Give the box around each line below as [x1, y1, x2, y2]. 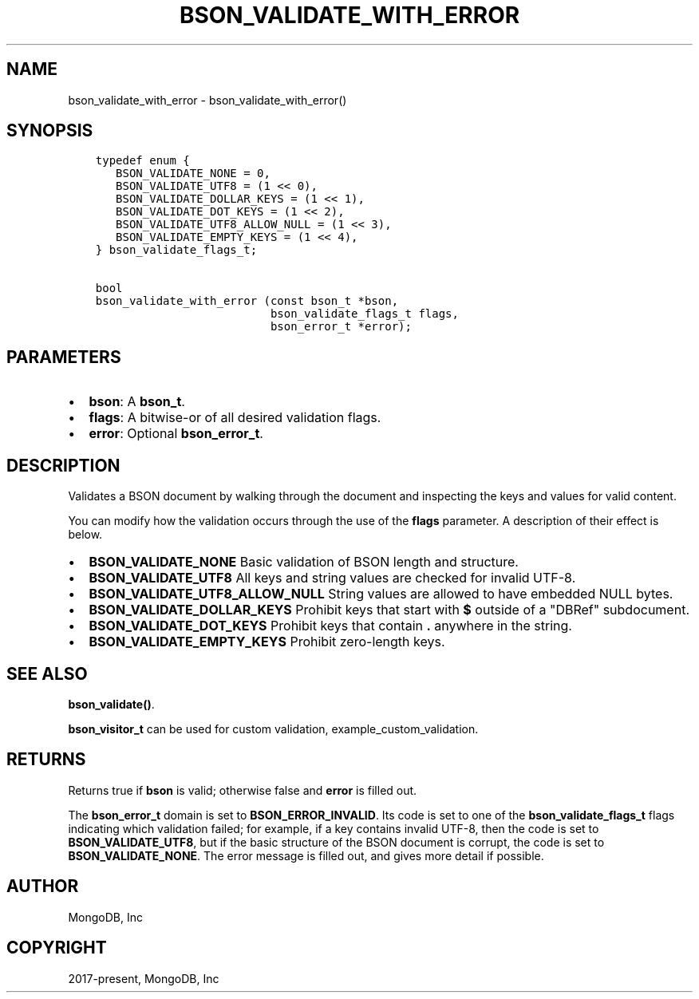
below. [68, 527, 103, 542]
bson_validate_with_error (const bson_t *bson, [95, 294, 399, 308]
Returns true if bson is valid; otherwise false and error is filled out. [68, 783, 417, 797]
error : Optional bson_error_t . [89, 425, 263, 442]
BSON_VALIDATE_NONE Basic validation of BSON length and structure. [89, 554, 519, 571]
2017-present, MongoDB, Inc [68, 971, 219, 985]
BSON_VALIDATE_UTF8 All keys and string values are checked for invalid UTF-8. [89, 570, 576, 586]
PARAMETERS [6, 346, 121, 367]
